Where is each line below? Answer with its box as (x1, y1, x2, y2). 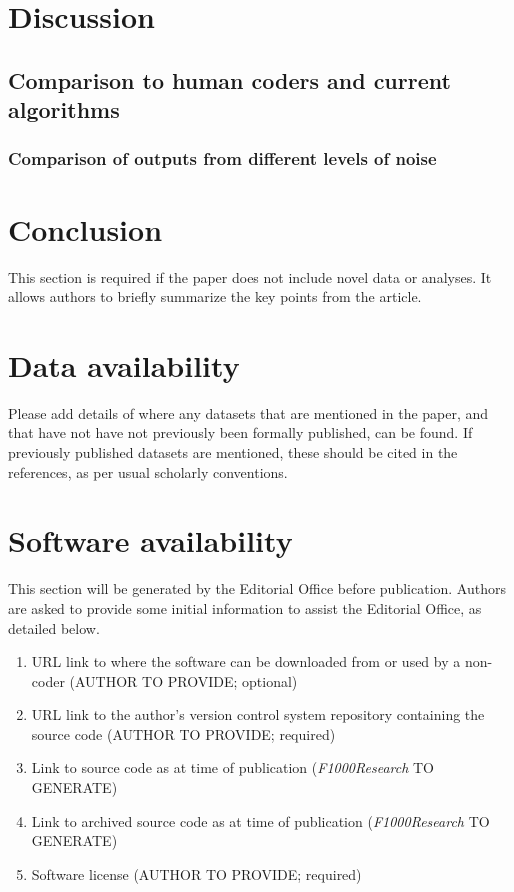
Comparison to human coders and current (8, 64, 451, 95)
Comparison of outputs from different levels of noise (8, 146, 437, 171)
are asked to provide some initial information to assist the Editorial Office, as (8, 597, 482, 618)
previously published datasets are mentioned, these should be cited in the (8, 442, 458, 463)
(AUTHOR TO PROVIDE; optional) (69, 670, 298, 691)
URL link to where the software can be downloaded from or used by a (31, 651, 461, 672)
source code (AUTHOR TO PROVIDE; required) (31, 723, 336, 744)
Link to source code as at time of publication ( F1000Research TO (31, 757, 434, 778)
